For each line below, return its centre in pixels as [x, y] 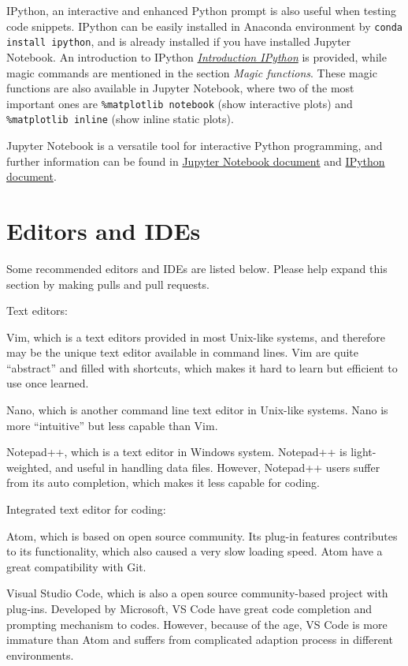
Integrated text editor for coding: [86, 509]
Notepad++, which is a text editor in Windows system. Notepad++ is [177, 452]
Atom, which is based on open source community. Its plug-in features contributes [202, 535]
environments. [40, 655]
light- [363, 452]
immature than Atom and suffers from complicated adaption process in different [200, 640]
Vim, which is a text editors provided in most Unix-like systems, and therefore [196, 337]
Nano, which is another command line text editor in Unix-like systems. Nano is [197, 410]
